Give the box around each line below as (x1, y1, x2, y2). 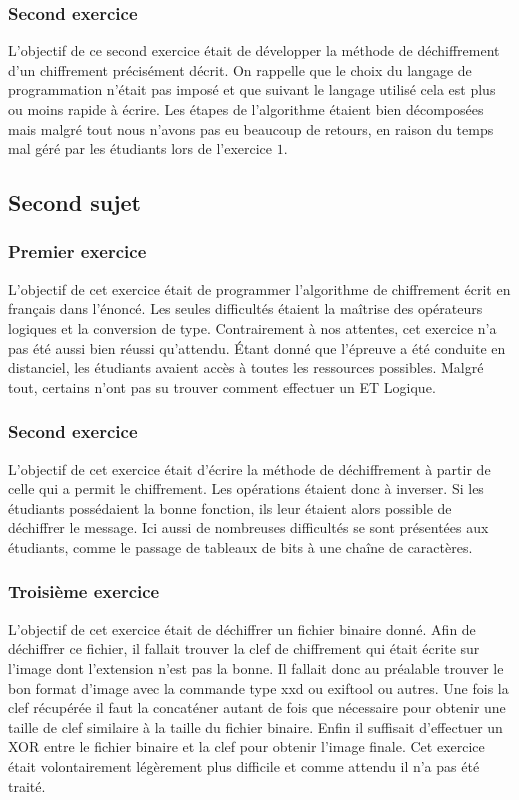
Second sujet (8, 187, 141, 218)
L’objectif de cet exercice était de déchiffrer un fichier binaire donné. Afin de (8, 618, 476, 639)
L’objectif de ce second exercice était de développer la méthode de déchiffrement (8, 40, 500, 61)
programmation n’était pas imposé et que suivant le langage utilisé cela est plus (8, 79, 496, 100)
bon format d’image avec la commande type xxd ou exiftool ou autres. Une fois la (8, 677, 509, 698)
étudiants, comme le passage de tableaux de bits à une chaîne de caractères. (8, 536, 473, 557)
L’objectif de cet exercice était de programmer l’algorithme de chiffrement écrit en (8, 278, 511, 299)
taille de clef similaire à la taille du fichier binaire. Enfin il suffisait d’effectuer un (8, 716, 503, 737)
